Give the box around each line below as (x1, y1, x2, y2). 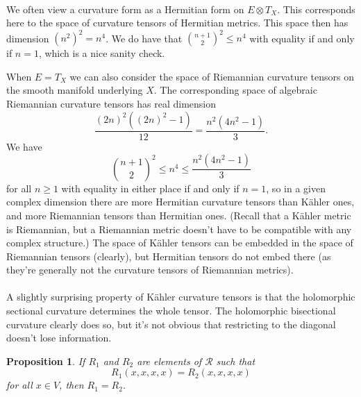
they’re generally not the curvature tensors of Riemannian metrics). (6, 262, 294, 277)
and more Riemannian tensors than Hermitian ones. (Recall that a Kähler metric (6, 208, 351, 222)
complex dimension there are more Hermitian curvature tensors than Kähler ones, (6, 194, 355, 209)
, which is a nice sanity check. (38, 46, 165, 60)
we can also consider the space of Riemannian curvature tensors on (69, 69, 355, 83)
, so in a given (266, 180, 326, 195)
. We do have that (106, 31, 183, 45)
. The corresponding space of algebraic (153, 83, 317, 97)
